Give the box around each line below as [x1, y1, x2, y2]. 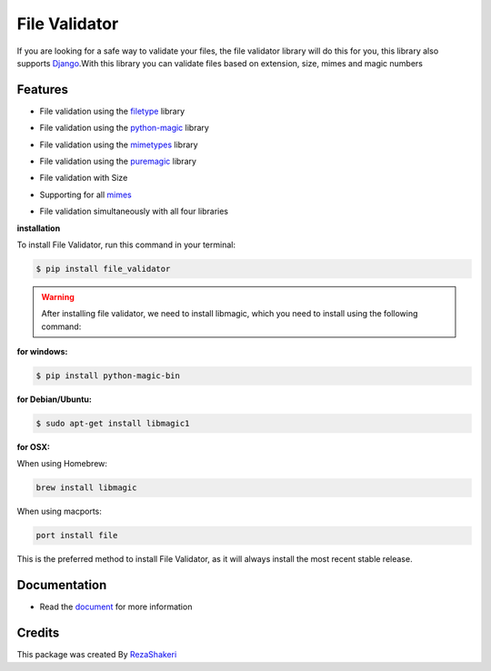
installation [16, 223, 61, 234]
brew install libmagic [35, 483, 137, 493]
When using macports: [16, 506, 102, 517]
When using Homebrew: [16, 458, 108, 469]
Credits [16, 626, 60, 641]
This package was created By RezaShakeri [16, 649, 177, 660]
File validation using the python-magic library [39, 123, 209, 134]
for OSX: [16, 442, 50, 453]
